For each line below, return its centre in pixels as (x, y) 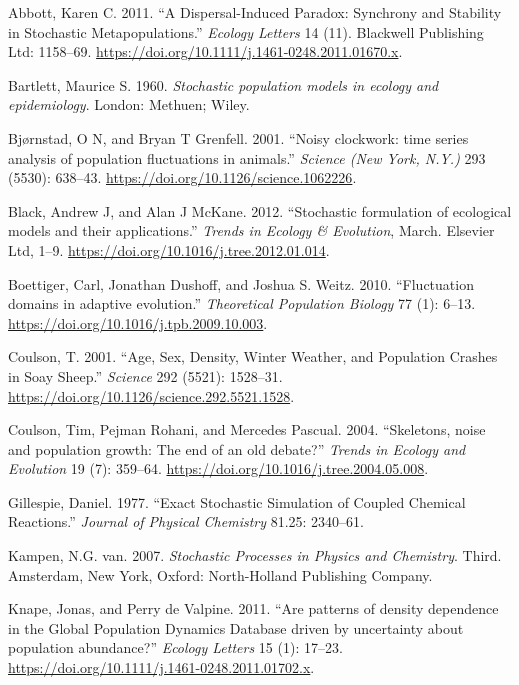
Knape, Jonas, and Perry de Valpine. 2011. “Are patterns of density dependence (253, 608)
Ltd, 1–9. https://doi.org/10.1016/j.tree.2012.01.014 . (169, 249)
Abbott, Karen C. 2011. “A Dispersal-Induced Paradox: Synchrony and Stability (255, 12)
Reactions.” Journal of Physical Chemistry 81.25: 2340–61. (186, 521)
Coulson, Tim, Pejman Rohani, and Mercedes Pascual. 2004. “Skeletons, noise (247, 429)
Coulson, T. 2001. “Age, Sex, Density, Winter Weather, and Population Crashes (253, 356)
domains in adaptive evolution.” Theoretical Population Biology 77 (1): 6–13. (242, 303)
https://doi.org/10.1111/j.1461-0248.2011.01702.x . (161, 667)
